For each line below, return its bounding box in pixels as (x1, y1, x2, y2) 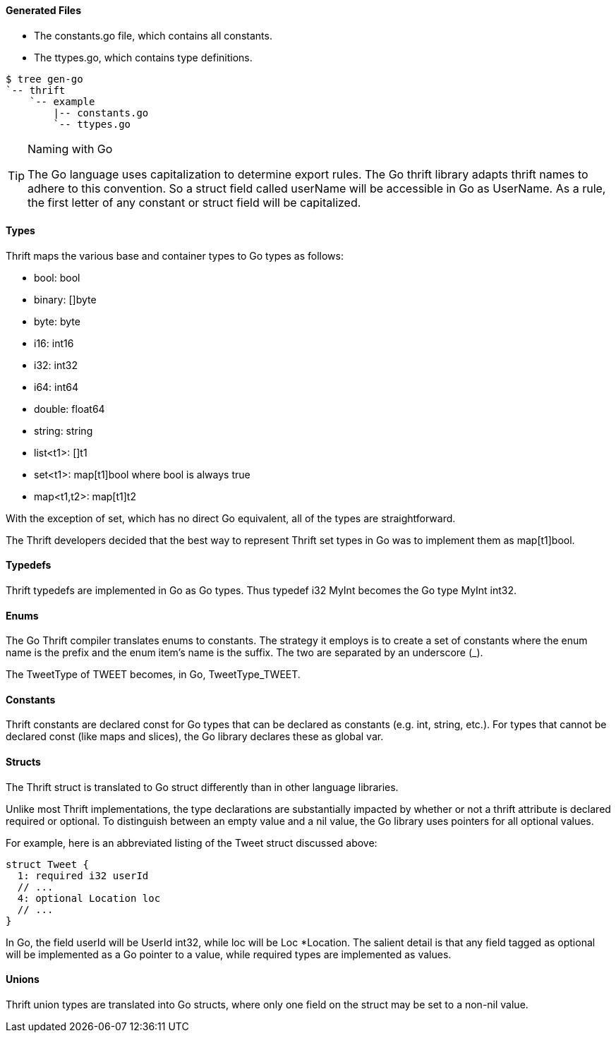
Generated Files (6, 4, 81, 16)
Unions (6, 973, 40, 986)
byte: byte (34, 315, 80, 327)
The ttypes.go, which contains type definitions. (34, 51, 253, 64)
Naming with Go (28, 141, 113, 156)
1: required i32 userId (17, 869, 149, 881)
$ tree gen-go (6, 73, 83, 85)
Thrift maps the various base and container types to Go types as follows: (6, 249, 344, 262)
